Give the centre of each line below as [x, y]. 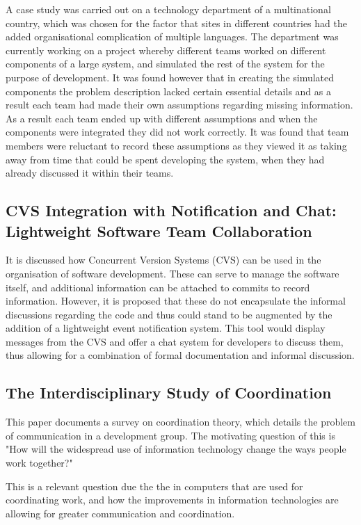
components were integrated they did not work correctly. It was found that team [177, 132]
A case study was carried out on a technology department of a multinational [168, 9]
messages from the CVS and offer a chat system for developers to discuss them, [175, 341]
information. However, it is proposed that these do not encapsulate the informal [176, 301]
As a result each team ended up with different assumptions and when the [162, 118]
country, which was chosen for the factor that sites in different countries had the [176, 23]
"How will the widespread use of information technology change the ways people [176, 449]
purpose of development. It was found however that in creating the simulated [170, 77]
